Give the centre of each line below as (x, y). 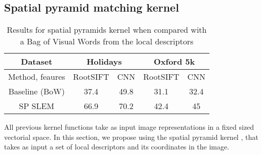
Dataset (37, 62)
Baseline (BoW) (36, 91)
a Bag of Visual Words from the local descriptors (107, 41)
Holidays (104, 62)
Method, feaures (37, 77)
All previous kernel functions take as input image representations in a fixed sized (129, 127)
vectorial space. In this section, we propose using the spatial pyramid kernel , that (131, 137)
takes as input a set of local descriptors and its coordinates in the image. (117, 147)
